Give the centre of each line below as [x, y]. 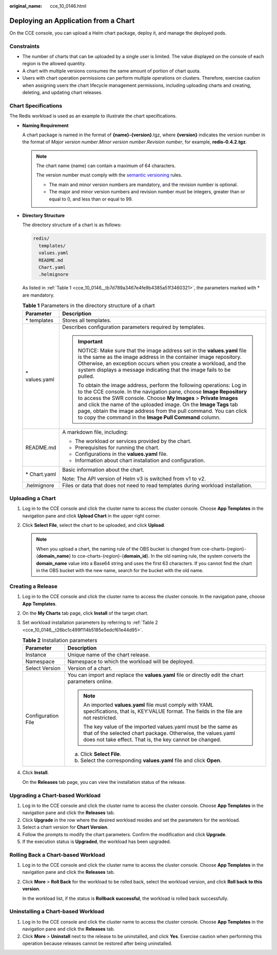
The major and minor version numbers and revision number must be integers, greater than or [147, 192]
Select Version [43, 668]
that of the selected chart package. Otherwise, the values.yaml [159, 733]
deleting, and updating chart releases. [62, 92]
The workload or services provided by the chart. [133, 441]
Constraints [25, 46]
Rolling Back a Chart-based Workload [57, 855]
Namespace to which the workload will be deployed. [131, 662]
